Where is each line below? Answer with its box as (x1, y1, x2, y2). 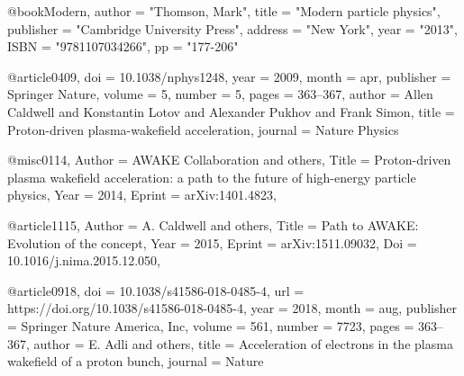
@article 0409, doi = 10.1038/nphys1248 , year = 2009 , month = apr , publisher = (7, 67, 451, 85)
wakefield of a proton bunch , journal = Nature (7, 352, 264, 371)
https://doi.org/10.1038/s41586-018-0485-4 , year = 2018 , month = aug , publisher (7, 299, 457, 318)
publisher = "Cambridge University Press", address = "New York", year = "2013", (7, 19, 458, 38)
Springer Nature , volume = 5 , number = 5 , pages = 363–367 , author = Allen (7, 85, 433, 103)
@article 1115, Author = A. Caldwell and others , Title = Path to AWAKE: (7, 215, 419, 234)
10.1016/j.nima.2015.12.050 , (7, 251, 160, 270)
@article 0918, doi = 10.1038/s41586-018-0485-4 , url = (7, 281, 305, 300)
